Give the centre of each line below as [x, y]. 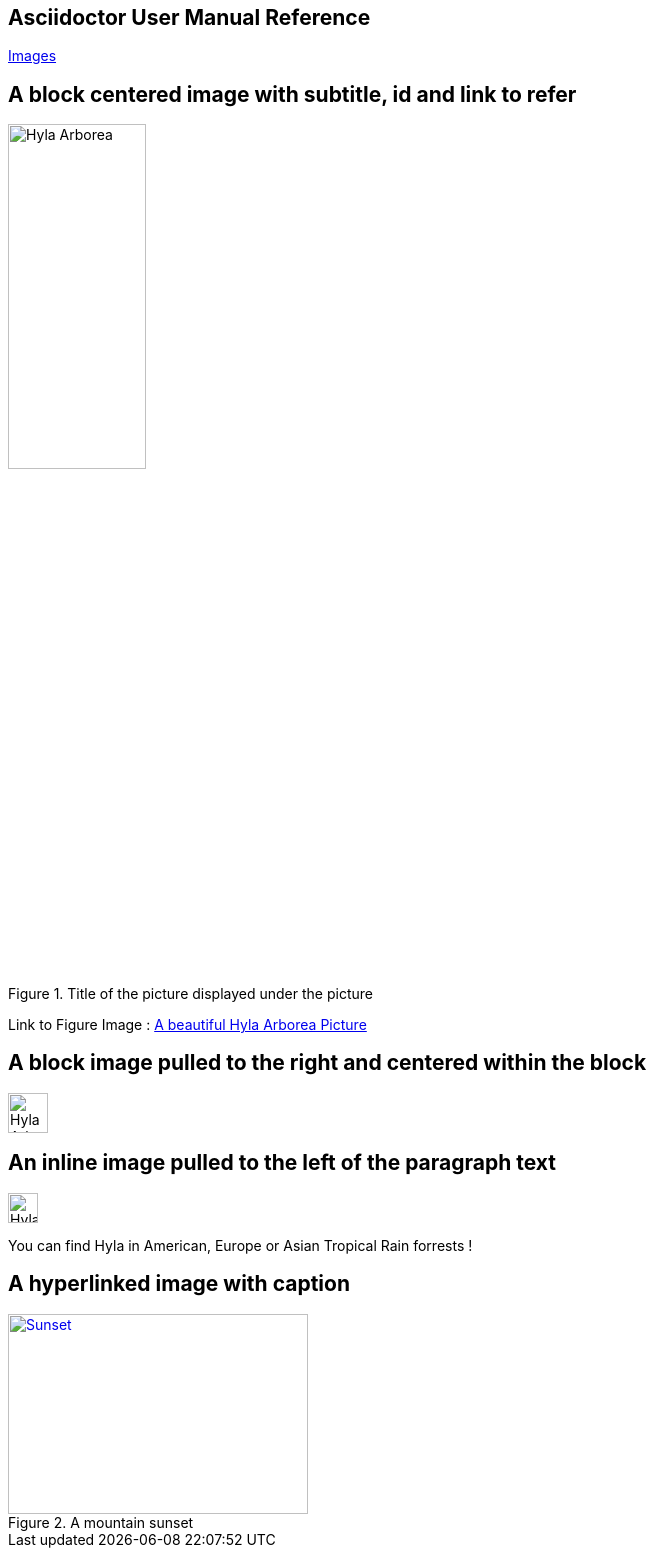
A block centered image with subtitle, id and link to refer [292, 94]
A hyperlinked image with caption [179, 1284]
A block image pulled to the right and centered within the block [327, 1063]
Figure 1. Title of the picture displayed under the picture [190, 994]
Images [32, 56]
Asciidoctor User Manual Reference [189, 17]
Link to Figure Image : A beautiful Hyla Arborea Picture [187, 1025]
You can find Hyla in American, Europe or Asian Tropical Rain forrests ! [240, 1245]
